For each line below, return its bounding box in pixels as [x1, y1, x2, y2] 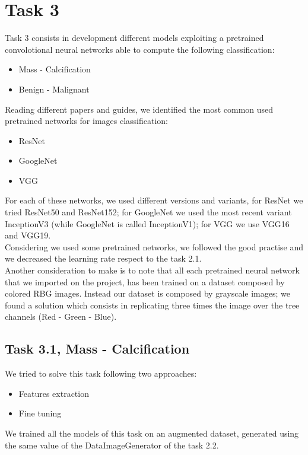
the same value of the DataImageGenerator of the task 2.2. [5, 438, 219, 451]
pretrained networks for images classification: [5, 114, 169, 127]
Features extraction [18, 387, 89, 399]
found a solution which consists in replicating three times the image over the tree [5, 298, 300, 311]
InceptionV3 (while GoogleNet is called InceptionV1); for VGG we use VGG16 [5, 217, 290, 230]
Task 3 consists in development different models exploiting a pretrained [5, 31, 264, 44]
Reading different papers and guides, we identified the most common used [5, 103, 274, 115]
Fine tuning [18, 407, 62, 419]
